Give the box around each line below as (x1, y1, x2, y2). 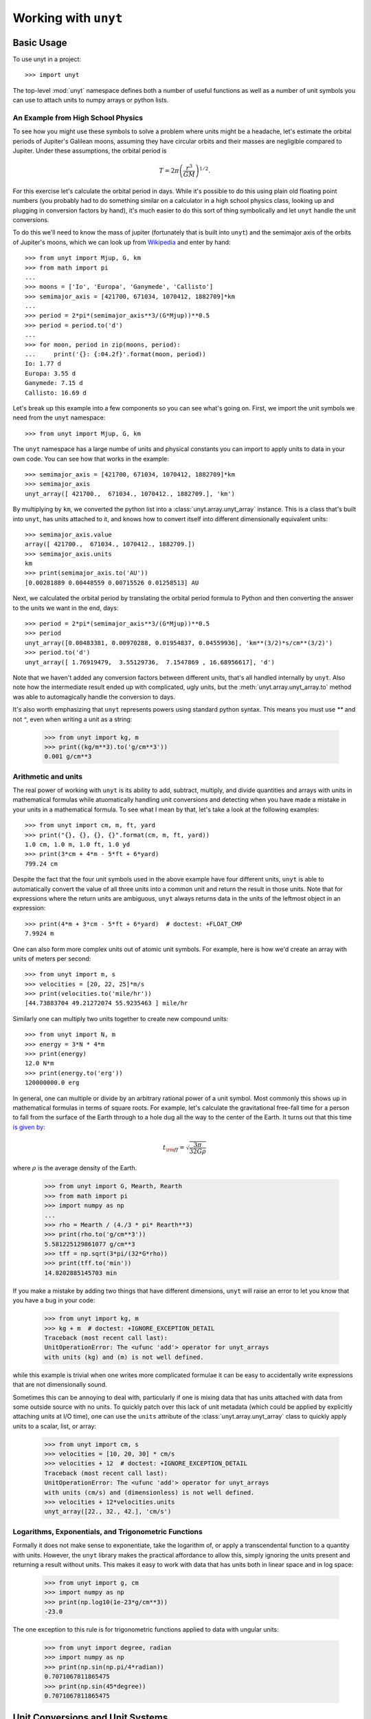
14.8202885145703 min (44, 1269, 117, 1277)
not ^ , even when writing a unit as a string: (12, 715, 133, 723)
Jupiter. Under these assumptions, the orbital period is (12, 146, 167, 155)
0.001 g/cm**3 (44, 753, 92, 760)
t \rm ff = (162, 1143, 185, 1153)
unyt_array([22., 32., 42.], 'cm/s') (44, 1508, 172, 1515)
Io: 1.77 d (25, 360, 62, 368)
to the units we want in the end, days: (12, 604, 119, 612)
